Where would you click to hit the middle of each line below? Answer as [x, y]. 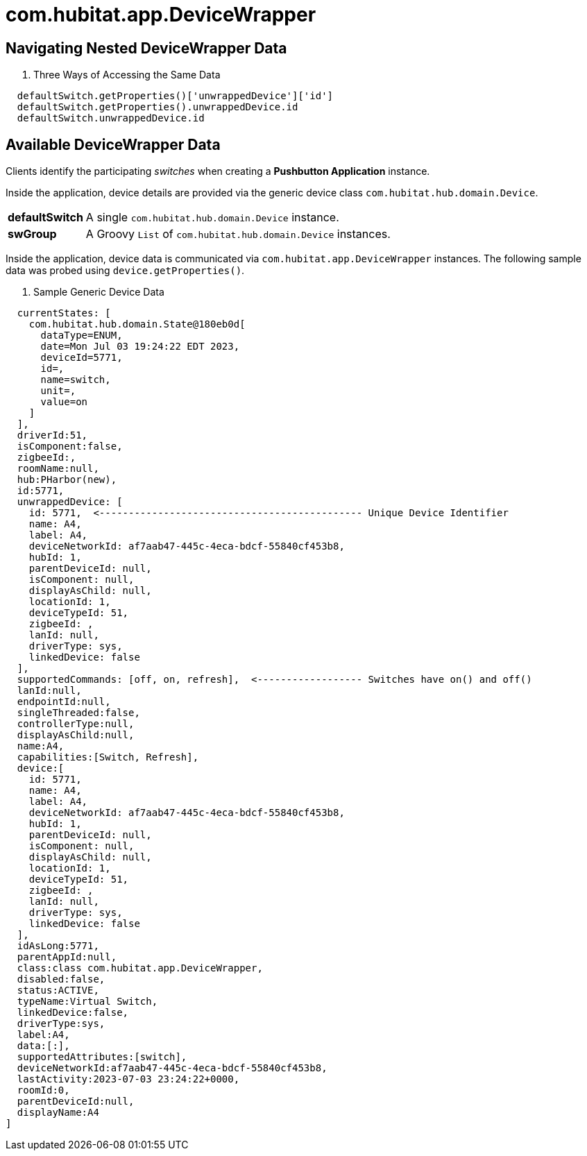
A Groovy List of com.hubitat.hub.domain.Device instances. [238, 234]
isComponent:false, [70, 447]
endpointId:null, [64, 702]
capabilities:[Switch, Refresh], [108, 757]
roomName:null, [58, 469]
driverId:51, [52, 435]
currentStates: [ [64, 313]
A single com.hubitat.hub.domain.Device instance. [212, 218]
